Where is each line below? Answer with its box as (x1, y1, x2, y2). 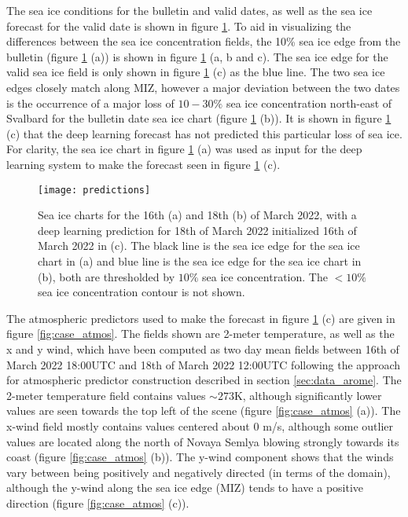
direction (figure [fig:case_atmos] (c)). (6, 494, 189, 511)
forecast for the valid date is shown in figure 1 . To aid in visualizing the (6, 17, 351, 34)
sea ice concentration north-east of (226, 94, 392, 111)
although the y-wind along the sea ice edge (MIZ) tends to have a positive (6, 479, 364, 496)
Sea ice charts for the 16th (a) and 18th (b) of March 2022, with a (38, 207, 357, 223)
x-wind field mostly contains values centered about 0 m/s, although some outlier (6, 417, 393, 434)
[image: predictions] (38, 184, 151, 196)
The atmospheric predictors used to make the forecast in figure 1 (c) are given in (6, 310, 395, 326)
